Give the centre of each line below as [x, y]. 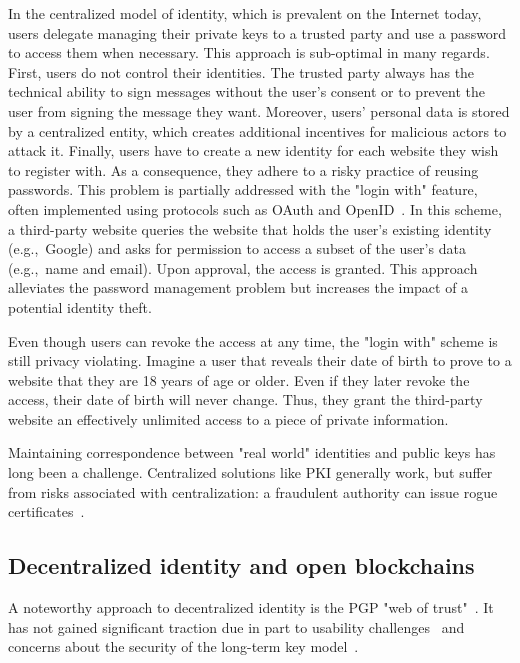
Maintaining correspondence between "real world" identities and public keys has [252, 452]
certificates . [46, 511]
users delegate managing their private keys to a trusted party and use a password [257, 32]
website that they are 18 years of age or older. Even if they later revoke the [239, 379]
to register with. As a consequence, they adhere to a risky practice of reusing [243, 169]
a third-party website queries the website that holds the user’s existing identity [250, 228]
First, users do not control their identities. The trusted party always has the [241, 71]
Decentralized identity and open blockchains [241, 565]
